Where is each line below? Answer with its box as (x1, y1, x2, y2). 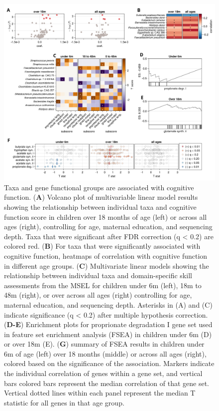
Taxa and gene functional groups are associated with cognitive (4, 182, 194, 192)
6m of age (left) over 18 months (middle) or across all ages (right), (4, 348, 207, 359)
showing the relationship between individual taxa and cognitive (4, 201, 197, 212)
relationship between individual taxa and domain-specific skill (4, 270, 192, 281)
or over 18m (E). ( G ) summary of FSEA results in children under (4, 339, 205, 349)
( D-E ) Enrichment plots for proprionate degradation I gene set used (4, 319, 213, 330)
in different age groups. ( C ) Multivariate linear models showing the (4, 260, 209, 271)
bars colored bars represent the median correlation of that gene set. (4, 378, 210, 388)
